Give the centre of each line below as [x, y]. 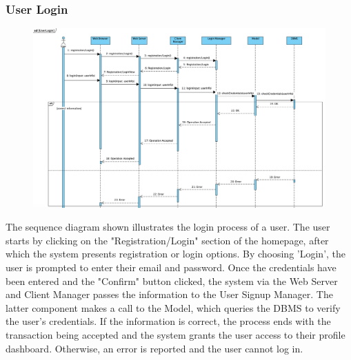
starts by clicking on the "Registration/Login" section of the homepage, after [167, 240]
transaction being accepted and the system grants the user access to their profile [175, 335]
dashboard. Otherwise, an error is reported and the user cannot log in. [154, 348]
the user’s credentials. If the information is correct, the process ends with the [168, 321]
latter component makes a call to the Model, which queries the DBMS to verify [173, 307]
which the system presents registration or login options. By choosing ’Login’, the [176, 254]
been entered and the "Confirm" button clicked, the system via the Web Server [172, 280]
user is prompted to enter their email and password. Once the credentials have [171, 267]
